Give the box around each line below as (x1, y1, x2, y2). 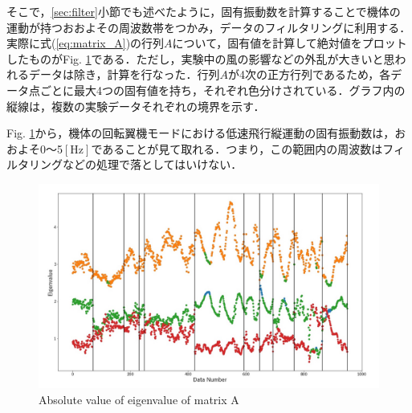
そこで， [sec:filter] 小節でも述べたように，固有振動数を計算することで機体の (6, 3, 401, 19)
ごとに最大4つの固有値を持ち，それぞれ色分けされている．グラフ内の (39, 81, 406, 98)
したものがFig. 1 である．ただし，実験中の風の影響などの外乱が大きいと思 (6, 50, 395, 67)
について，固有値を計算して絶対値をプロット (172, 35, 407, 51)
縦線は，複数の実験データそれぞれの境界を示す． (6, 97, 265, 114)
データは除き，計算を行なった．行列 (28, 66, 220, 83)
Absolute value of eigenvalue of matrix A (39, 391, 239, 407)
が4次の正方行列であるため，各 (228, 66, 391, 83)
